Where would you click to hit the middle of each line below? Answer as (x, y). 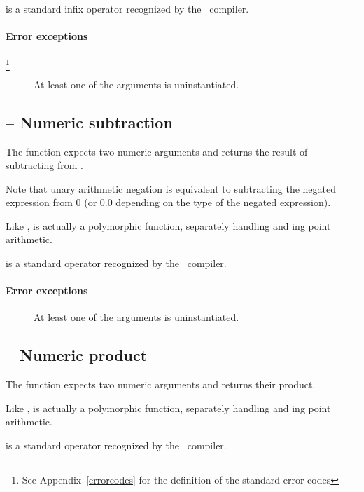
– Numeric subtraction (89, 122)
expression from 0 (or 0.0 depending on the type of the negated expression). (168, 202)
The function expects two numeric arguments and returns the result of (157, 151)
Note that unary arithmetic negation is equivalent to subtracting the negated (171, 188)
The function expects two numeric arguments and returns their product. (161, 384)
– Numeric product (77, 355)
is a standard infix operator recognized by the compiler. (127, 8)
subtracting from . (45, 165)
